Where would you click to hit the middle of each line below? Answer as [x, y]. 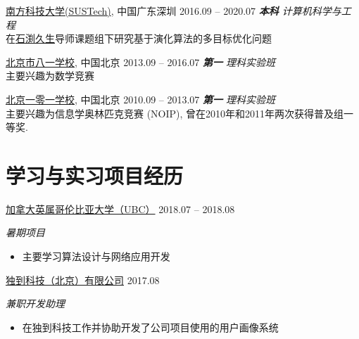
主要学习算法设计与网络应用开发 [96, 256]
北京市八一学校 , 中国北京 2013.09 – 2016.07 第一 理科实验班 [141, 62]
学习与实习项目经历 [95, 175]
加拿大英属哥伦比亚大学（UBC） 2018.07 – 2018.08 [120, 209]
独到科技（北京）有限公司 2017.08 [83, 280]
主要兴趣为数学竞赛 [50, 76]
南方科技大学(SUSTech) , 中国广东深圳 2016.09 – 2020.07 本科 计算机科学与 [174, 11]
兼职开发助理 [35, 303]
